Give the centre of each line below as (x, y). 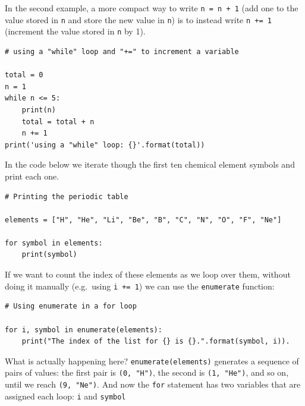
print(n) (39, 110)
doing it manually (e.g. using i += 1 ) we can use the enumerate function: (140, 286)
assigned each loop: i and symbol (65, 396)
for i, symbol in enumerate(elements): (84, 330)
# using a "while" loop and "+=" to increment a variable (122, 51)
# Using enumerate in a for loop (71, 306)
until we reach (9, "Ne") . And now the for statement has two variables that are (153, 384)
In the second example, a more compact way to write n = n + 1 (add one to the (152, 8)
